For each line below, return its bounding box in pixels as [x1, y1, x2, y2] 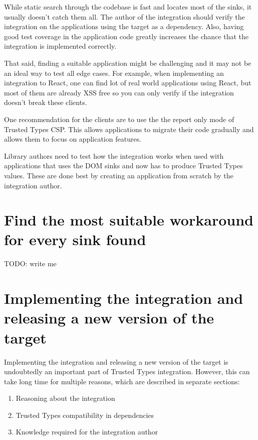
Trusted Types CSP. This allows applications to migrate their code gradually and [4, 124, 254, 134]
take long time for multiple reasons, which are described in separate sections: [4, 376, 240, 386]
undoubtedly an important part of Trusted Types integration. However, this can [4, 366, 250, 377]
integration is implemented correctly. [4, 41, 117, 51]
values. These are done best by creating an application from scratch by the [4, 170, 233, 180]
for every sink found [4, 229, 146, 250]
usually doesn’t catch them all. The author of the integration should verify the [4, 11, 245, 22]
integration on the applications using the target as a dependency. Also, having [4, 21, 244, 32]
